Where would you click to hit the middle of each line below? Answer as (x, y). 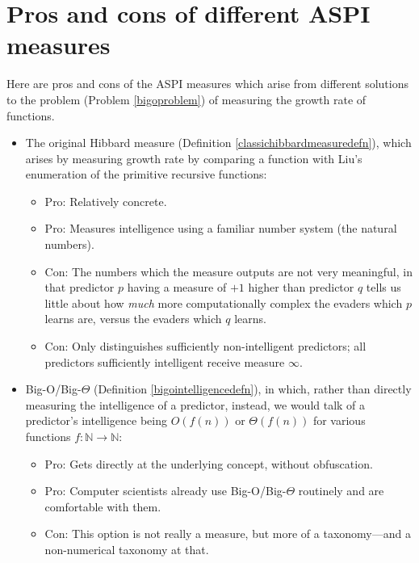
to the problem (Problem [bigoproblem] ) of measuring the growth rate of (186, 99)
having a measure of (177, 287)
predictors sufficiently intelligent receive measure (165, 361)
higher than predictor (301, 287)
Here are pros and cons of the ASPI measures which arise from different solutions (207, 84)
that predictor (80, 287)
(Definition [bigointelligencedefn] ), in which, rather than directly (252, 389)
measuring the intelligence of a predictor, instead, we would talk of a (195, 404)
